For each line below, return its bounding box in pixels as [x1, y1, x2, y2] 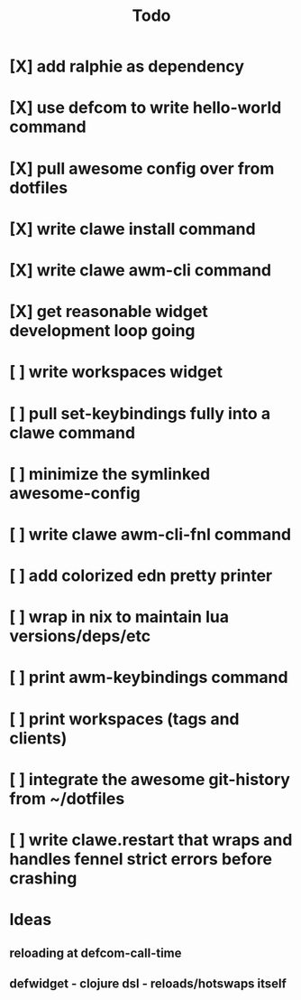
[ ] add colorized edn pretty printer [9, 565, 273, 586]
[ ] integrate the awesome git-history [9, 769, 291, 790]
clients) [9, 728, 68, 748]
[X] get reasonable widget [9, 302, 209, 322]
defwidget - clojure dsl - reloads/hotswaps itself [9, 976, 287, 991]
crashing [9, 868, 78, 888]
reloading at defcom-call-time [9, 945, 182, 960]
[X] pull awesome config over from [9, 158, 275, 179]
